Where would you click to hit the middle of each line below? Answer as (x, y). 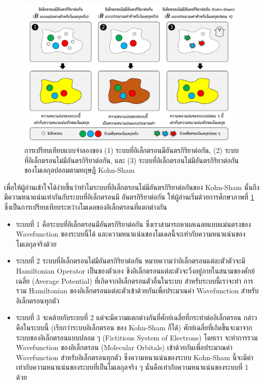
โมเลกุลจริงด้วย (36, 243)
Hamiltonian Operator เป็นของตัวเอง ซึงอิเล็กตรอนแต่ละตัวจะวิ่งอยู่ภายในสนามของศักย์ (135, 271)
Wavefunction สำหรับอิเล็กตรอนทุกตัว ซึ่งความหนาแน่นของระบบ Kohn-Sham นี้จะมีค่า (135, 357)
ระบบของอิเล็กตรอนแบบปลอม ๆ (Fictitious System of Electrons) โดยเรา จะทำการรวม (137, 337)
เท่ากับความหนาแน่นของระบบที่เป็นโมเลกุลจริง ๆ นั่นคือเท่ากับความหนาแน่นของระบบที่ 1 (132, 367)
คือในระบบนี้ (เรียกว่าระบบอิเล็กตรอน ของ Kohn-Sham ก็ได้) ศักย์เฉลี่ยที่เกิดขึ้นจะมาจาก (134, 328)
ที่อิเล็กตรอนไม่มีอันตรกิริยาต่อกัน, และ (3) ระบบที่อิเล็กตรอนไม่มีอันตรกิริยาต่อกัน (132, 160)
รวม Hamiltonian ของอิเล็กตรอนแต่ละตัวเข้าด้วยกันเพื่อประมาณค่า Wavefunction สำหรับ (137, 291)
